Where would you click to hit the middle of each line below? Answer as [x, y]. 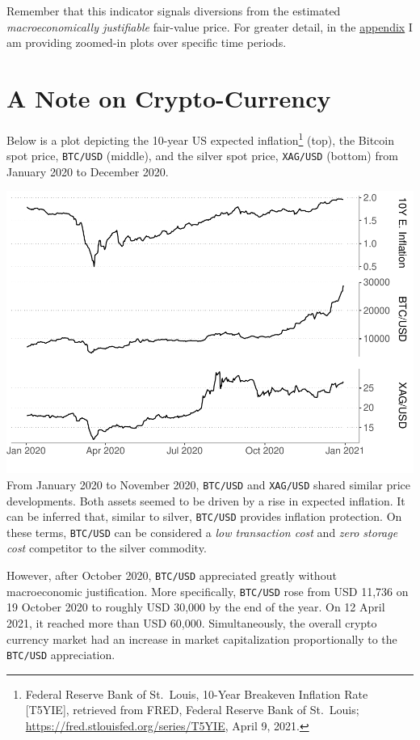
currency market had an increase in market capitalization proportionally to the [202, 639]
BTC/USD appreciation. [61, 655]
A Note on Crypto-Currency [169, 97]
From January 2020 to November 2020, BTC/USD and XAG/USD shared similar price [209, 484]
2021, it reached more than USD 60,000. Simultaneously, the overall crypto [192, 622]
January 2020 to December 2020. [88, 171]
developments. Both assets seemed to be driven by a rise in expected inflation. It [206, 500]
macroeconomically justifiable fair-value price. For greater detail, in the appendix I [210, 26]
